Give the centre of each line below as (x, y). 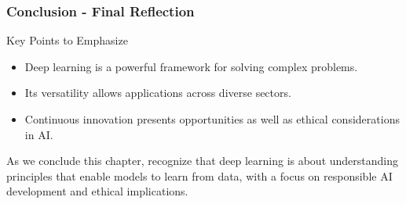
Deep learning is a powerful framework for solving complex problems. (191, 66)
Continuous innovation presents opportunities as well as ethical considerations (212, 119)
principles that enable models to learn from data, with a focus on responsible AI (199, 175)
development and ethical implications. (97, 191)
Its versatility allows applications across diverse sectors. (158, 93)
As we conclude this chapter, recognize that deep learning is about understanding (203, 161)
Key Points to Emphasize (67, 40)
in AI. (39, 134)
